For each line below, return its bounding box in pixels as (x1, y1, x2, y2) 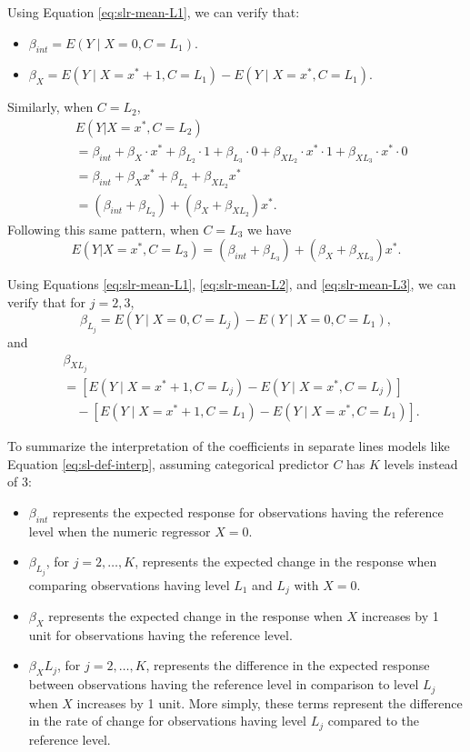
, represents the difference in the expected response (145, 656, 430, 675)
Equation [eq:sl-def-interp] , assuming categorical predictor (7, 454, 329, 473)
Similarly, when (7, 97, 94, 116)
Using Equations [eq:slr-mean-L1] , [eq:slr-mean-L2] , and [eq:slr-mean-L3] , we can (7, 275, 456, 294)
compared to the (327, 711, 420, 730)
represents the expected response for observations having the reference (53, 502, 444, 521)
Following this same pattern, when (7, 219, 199, 238)
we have (247, 219, 292, 238)
